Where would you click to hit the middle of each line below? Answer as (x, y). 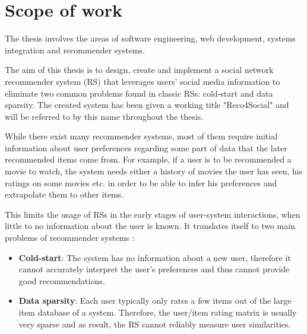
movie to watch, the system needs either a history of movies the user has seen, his (154, 171)
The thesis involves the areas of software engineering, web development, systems (150, 38)
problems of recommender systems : (70, 238)
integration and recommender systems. (75, 50)
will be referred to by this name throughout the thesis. (104, 116)
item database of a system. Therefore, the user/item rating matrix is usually (158, 312)
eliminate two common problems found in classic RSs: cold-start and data (139, 93)
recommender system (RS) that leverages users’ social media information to (143, 81)
